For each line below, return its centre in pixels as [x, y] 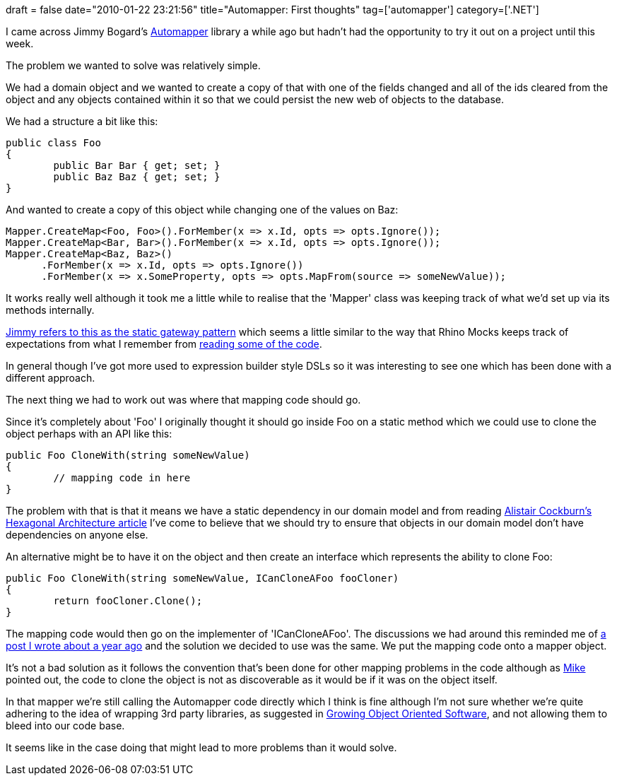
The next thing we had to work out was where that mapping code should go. [183, 400]
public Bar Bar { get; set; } [137, 165]
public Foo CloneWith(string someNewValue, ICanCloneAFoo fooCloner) [202, 578]
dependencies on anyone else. [77, 535]
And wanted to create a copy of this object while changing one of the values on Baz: [202, 210]
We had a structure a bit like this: [82, 121]
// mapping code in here [122, 478]
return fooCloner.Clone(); [128, 601]
